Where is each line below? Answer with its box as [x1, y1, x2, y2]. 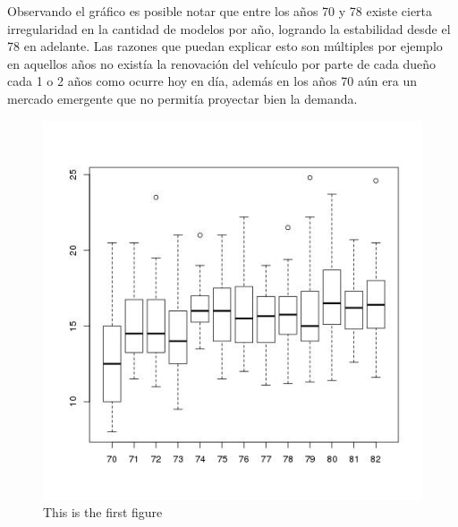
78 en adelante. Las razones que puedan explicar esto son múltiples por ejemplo [7, 37, 443, 55]
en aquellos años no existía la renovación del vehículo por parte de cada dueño [7, 54, 437, 72]
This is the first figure [43, 503, 163, 522]
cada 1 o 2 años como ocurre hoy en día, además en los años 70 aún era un [7, 72, 418, 90]
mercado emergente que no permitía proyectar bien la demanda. [7, 89, 358, 107]
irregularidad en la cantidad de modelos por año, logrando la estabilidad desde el [7, 19, 451, 38]
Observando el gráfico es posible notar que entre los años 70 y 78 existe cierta [7, 2, 433, 20]
